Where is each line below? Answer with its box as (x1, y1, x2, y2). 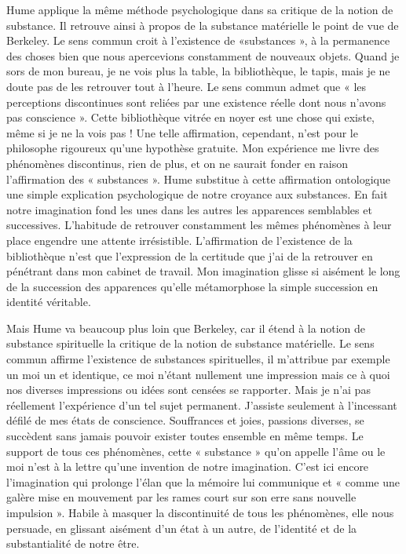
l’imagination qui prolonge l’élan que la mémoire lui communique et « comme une (6, 473, 400, 490)
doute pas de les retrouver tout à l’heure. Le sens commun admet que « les (6, 78, 367, 94)
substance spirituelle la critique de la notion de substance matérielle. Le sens (6, 335, 375, 352)
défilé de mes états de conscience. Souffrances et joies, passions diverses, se (6, 412, 364, 428)
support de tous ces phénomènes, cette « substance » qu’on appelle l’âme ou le (6, 443, 386, 459)
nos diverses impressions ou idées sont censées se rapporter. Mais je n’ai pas (6, 381, 371, 398)
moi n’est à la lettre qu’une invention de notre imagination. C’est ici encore (6, 458, 369, 475)
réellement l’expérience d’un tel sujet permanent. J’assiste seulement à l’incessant (6, 396, 397, 413)
